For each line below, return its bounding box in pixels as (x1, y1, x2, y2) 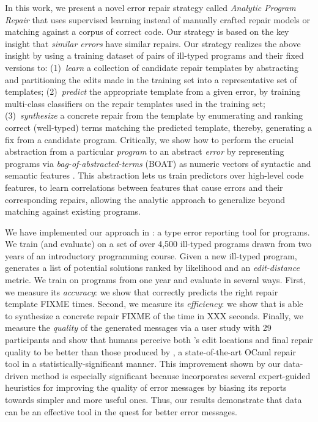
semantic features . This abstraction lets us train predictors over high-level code (5, 169, 304, 182)
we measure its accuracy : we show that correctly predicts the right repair (5, 285, 278, 298)
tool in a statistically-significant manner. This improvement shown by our (5, 357, 281, 370)
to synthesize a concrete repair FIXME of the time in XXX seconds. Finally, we (5, 309, 303, 322)
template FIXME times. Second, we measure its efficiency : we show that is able (5, 297, 303, 310)
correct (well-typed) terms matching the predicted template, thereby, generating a (5, 120, 312, 133)
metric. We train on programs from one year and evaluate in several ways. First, (5, 273, 306, 286)
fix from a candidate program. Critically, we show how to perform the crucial (5, 133, 294, 146)
